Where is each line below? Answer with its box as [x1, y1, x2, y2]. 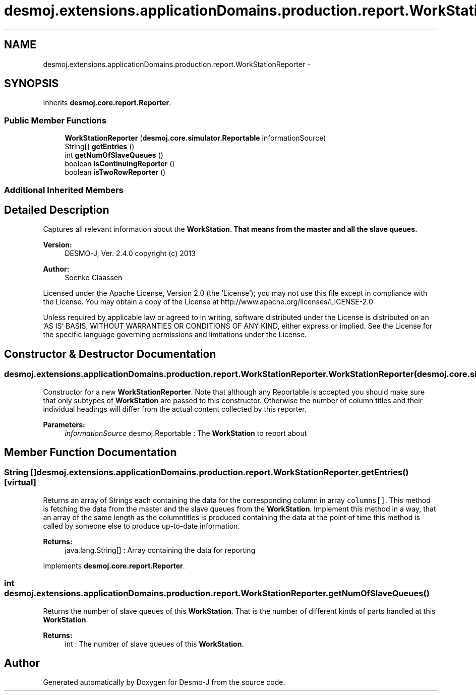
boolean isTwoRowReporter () [65, 168, 166, 177]
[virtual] [4, 477, 36, 488]
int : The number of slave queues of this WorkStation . [65, 639, 244, 648]
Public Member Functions [4, 115, 106, 125]
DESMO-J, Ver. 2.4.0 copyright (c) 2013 [65, 249, 196, 258]
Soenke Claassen [65, 273, 123, 282]
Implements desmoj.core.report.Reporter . [43, 561, 185, 570]
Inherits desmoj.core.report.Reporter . [43, 98, 171, 107]
